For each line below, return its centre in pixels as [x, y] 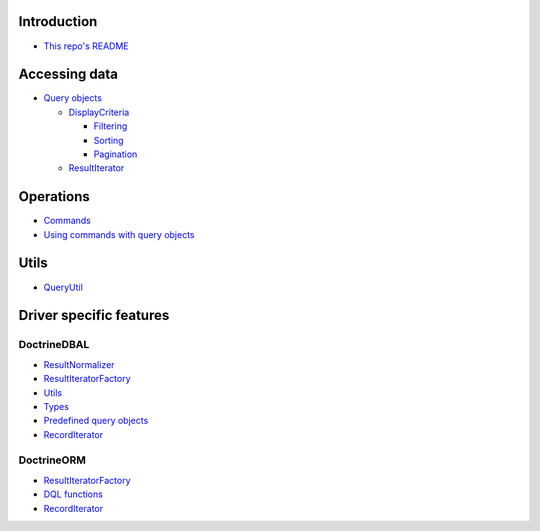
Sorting [108, 140]
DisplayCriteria [99, 112]
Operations [54, 196]
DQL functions [73, 494]
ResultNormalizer [79, 364]
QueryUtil [63, 287]
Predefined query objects [96, 421]
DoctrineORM [52, 460]
